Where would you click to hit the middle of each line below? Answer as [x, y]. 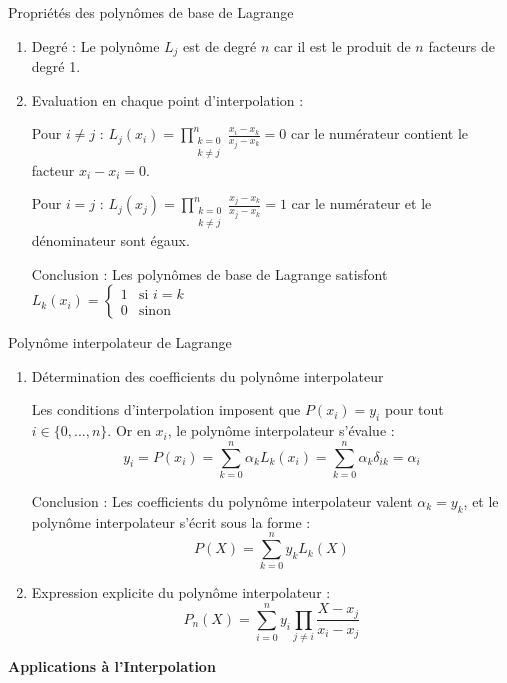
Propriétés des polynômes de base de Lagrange [151, 12]
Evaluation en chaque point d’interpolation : [167, 99]
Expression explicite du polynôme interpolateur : [181, 592]
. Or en [129, 430]
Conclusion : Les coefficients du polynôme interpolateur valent [222, 500]
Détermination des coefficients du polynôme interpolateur [207, 375]
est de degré [220, 45]
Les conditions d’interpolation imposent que [166, 409]
